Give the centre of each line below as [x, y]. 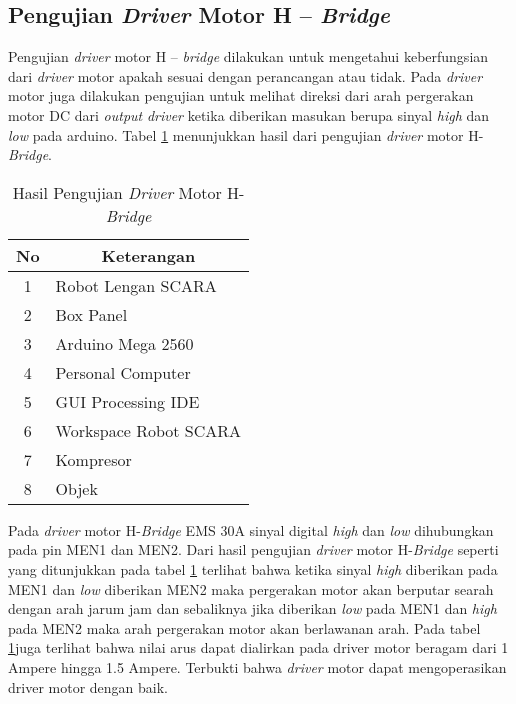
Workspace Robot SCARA [148, 430]
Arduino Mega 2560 [124, 343]
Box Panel [91, 314]
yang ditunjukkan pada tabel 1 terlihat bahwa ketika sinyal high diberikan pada [253, 568]
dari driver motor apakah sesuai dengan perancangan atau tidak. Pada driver [245, 75]
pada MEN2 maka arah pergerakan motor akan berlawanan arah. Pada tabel [244, 627]
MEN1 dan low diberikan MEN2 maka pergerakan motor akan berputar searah [251, 588]
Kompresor [93, 459]
